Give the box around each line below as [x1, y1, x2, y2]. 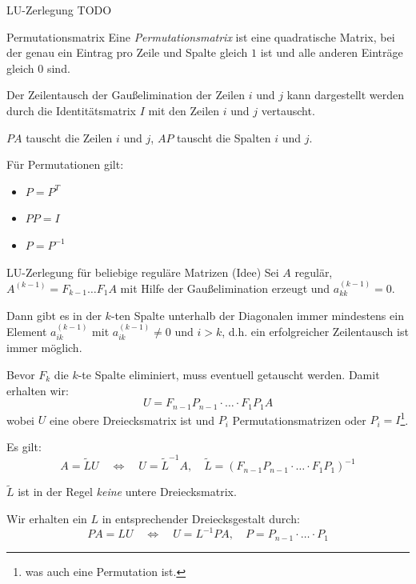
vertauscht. [261, 102, 315, 118]
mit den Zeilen [148, 102, 220, 118]
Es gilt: [6, 438, 42, 454]
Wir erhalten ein [6, 510, 87, 526]
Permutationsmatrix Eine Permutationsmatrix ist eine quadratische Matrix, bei [6, 28, 395, 45]
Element [6, 322, 47, 339]
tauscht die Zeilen [26, 129, 113, 146]
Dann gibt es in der [6, 306, 102, 323]
